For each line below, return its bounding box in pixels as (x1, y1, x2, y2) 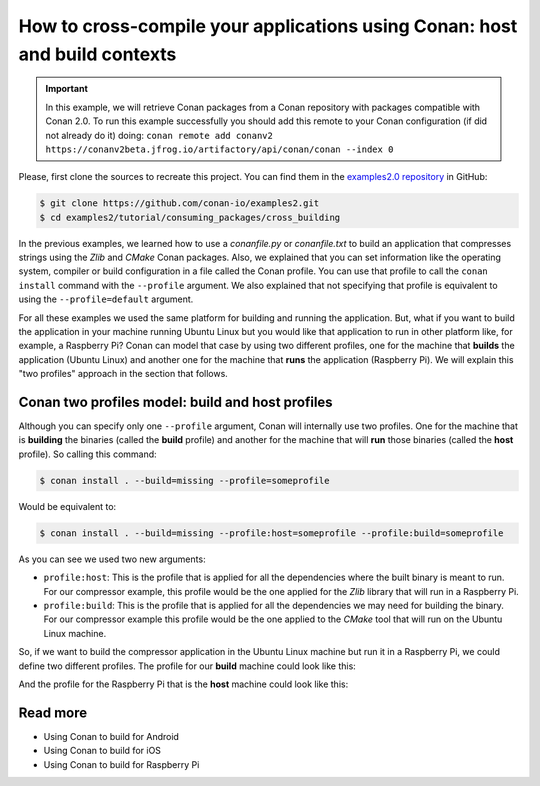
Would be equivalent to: (18, 500, 117, 512)
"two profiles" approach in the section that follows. (18, 368, 229, 380)
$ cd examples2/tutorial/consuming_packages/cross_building (39, 211, 341, 223)
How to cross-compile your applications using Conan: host (18, 15, 518, 37)
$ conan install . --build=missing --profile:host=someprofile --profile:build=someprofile (39, 527, 504, 539)
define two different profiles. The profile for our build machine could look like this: (18, 660, 357, 672)
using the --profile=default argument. (18, 293, 194, 305)
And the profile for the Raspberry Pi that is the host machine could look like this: (18, 678, 349, 690)
